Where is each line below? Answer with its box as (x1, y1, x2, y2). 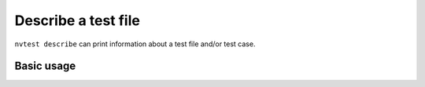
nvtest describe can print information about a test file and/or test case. (14, 39, 256, 49)
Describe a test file (14, 12, 141, 29)
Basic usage (14, 60, 76, 73)
